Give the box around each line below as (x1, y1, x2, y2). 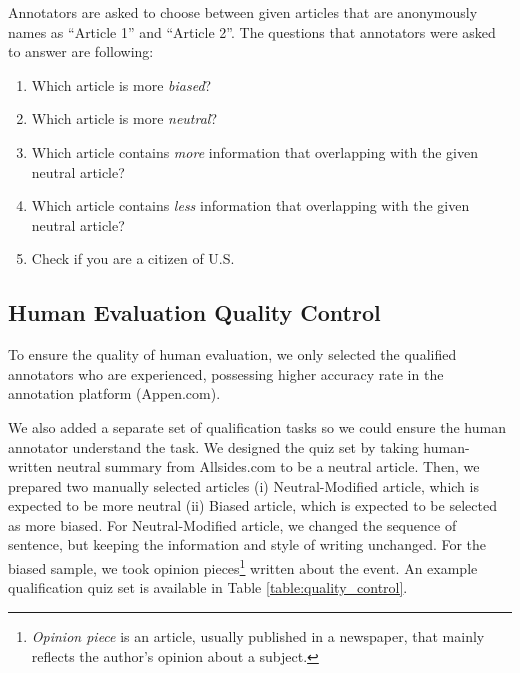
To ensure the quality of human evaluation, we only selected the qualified (8, 344, 457, 365)
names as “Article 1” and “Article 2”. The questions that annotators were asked (8, 21, 496, 42)
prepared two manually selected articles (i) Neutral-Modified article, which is (8, 475, 479, 496)
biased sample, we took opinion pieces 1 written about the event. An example (8, 555, 478, 578)
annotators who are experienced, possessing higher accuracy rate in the (8, 363, 444, 384)
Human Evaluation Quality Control (8, 297, 381, 328)
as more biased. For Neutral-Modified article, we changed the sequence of (8, 514, 457, 535)
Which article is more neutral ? (31, 108, 218, 129)
